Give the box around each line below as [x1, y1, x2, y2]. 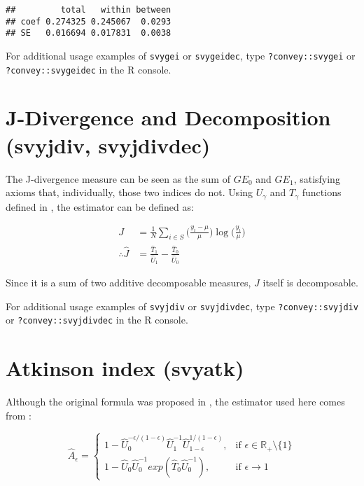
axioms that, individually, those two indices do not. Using [6, 185, 253, 200]
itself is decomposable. [262, 275, 358, 289]
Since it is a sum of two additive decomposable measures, [6, 275, 251, 289]
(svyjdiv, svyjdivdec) [6, 130, 211, 159]
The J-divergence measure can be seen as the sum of [6, 171, 230, 186]
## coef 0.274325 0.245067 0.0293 [6, 16, 171, 27]
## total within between [6, 5, 171, 15]
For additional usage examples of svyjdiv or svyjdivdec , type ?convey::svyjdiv [6, 298, 358, 313]
